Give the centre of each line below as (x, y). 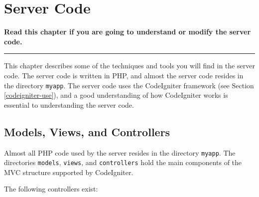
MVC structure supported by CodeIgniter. (69, 172)
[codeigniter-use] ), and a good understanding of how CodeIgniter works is (116, 95)
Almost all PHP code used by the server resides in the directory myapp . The (120, 152)
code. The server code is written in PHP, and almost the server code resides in (124, 75)
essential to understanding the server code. (69, 104)
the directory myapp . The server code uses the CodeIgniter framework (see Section (129, 85)
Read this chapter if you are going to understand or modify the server (128, 32)
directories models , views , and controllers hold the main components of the (123, 162)
